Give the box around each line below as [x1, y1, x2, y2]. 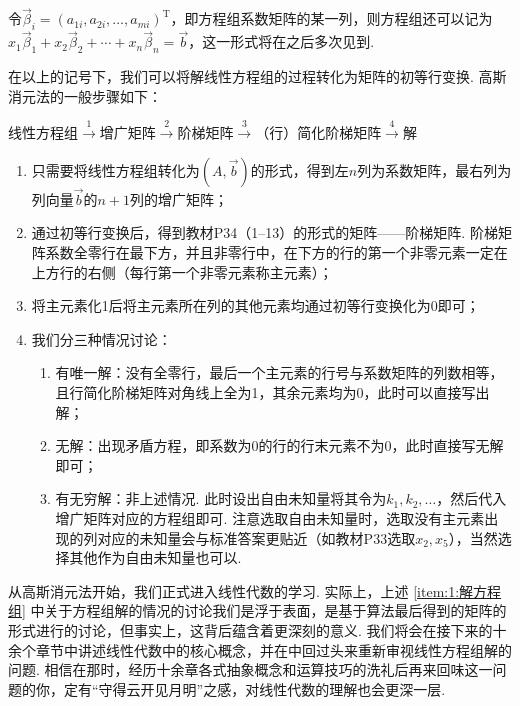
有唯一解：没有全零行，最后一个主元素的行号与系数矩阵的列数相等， [55, 362, 504, 383]
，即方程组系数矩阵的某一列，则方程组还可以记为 [170, 8, 493, 29]
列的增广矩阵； [130, 188, 229, 209]
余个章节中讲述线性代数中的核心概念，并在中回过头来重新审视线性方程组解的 [8, 639, 512, 660]
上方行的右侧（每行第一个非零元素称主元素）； [31, 261, 333, 282]
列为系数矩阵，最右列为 [357, 159, 512, 180]
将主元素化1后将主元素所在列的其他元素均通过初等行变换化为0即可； [31, 295, 480, 316]
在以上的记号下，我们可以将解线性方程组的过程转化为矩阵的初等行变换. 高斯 [8, 66, 507, 87]
